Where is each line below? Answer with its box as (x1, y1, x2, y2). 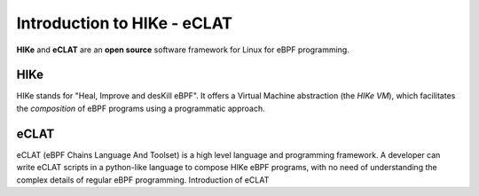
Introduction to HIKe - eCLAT (16, 13, 233, 33)
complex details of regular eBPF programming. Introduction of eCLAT (16, 174, 270, 185)
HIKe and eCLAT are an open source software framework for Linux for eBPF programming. (16, 44, 349, 55)
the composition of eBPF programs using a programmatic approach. (16, 103, 265, 114)
